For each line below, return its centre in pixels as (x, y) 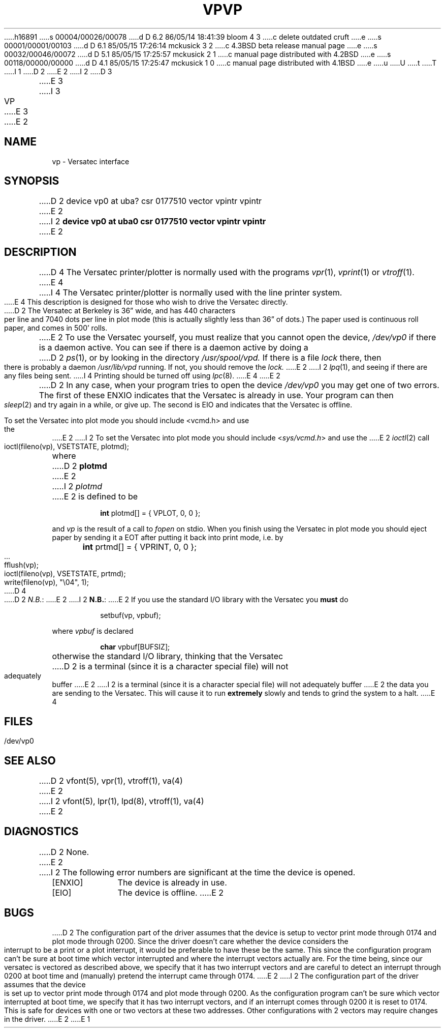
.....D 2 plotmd (80, 466)
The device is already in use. (172, 882)
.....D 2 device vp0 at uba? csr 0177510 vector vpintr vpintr (150, 201)
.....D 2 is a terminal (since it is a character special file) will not (170, 667)
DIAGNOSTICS (41, 832)
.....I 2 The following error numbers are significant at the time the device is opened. (197, 872)
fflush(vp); (21, 565)
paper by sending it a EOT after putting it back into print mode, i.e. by (168, 538)
